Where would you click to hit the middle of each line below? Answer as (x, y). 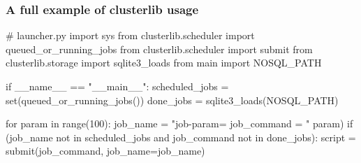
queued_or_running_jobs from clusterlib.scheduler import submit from (159, 49)
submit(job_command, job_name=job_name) (105, 151)
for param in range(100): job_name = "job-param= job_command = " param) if (179, 123)
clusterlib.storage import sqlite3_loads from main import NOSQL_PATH (164, 63)
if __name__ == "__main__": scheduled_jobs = (117, 86)
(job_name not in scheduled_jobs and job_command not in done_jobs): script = (181, 137)
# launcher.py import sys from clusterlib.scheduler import (130, 35)
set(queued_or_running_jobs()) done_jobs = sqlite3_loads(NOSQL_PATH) (172, 100)
